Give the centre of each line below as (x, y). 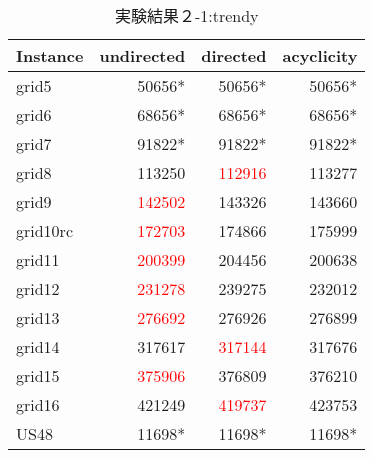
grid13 (38, 317)
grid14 (38, 346)
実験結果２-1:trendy (186, 15)
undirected (142, 55)
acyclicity (320, 55)
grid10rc (44, 230)
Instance (50, 55)
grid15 (38, 375)
